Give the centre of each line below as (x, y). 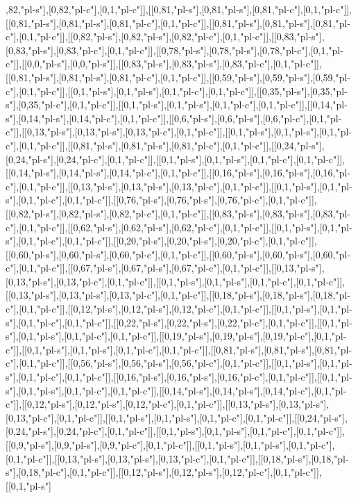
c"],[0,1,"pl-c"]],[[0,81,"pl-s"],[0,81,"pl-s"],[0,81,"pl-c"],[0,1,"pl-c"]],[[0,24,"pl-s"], (165, 145)
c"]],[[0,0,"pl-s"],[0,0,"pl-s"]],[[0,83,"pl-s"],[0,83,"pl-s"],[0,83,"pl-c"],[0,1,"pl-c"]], (164, 64)
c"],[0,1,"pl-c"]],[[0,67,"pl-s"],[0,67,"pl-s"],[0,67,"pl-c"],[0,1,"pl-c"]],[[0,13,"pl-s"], (165, 268)
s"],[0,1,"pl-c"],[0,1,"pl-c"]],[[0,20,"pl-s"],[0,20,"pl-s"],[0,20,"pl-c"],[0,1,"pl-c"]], (161, 241)
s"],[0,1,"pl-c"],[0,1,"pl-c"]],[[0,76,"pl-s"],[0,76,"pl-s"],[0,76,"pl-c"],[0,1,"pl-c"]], (161, 200)
